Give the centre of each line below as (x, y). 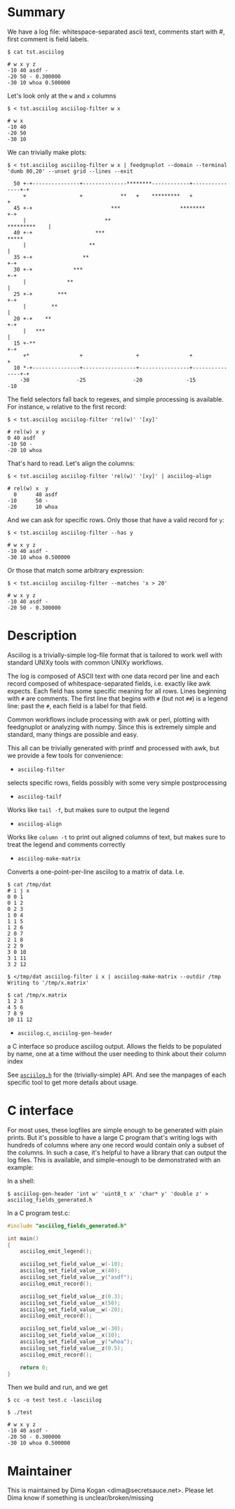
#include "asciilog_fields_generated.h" (67, 1225)
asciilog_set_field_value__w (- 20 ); (72, 1310)
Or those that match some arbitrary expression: (76, 570)
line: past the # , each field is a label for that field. (77, 705)
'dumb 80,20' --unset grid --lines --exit (70, 171)
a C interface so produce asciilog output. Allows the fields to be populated (115, 1046)
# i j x (19, 891)
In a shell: (21, 1181)
